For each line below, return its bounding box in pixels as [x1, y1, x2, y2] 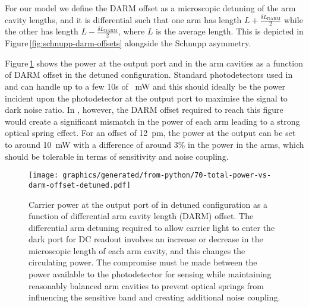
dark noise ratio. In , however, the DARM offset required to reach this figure [5, 103, 283, 116]
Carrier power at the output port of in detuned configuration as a [29, 198, 268, 210]
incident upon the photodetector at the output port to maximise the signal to [5, 91, 288, 104]
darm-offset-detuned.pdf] [29, 181, 131, 189]
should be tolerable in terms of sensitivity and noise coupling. [5, 150, 229, 162]
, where [118, 25, 145, 37]
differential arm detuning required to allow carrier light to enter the [29, 221, 275, 233]
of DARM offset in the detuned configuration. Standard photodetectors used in [5, 68, 293, 81]
